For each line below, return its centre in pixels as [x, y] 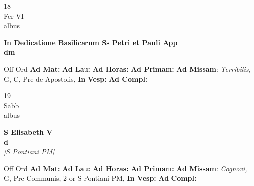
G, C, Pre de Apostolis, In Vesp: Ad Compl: [76, 79]
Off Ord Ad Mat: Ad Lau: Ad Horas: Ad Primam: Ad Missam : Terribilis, [127, 69]
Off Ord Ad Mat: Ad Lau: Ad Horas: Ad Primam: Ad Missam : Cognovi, [126, 168]
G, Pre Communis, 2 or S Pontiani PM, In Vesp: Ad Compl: [100, 178]
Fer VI [14, 16]
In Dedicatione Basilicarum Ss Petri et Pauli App [91, 42]
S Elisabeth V [28, 131]
